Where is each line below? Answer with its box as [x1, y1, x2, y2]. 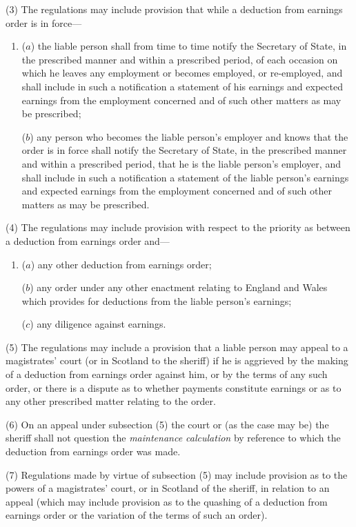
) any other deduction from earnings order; [30, 257, 212, 271]
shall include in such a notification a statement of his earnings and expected [21, 79, 343, 93]
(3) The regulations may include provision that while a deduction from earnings [6, 2, 343, 16]
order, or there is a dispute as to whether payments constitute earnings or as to [6, 380, 342, 395]
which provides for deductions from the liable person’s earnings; [21, 293, 292, 308]
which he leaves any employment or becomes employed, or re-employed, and [21, 66, 343, 80]
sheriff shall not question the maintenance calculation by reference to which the [6, 430, 341, 445]
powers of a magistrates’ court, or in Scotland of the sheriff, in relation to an [6, 481, 330, 495]
